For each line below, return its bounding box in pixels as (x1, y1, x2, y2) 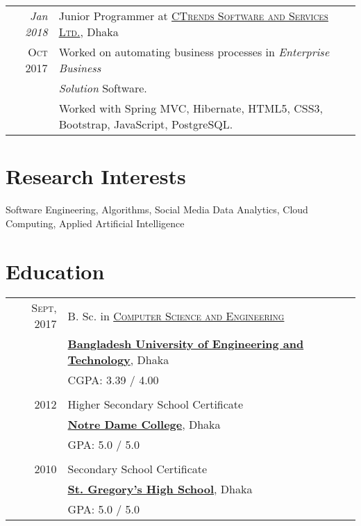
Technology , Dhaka (67, 352, 169, 368)
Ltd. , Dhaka (58, 24, 119, 40)
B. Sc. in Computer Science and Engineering (67, 307, 285, 324)
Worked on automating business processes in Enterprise (58, 44, 330, 60)
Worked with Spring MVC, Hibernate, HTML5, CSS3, (58, 100, 324, 116)
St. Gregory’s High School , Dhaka (67, 481, 253, 498)
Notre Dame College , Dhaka (67, 416, 221, 433)
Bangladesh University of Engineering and (67, 336, 304, 352)
